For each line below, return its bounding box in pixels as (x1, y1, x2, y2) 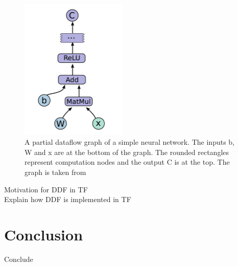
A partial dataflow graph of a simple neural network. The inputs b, (25, 137, 235, 147)
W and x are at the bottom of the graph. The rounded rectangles (25, 146, 229, 157)
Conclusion (4, 224, 83, 245)
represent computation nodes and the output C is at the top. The (25, 157, 230, 167)
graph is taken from (25, 167, 86, 178)
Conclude (4, 253, 33, 264)
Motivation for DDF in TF (4, 184, 88, 194)
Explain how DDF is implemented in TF (4, 194, 131, 205)
